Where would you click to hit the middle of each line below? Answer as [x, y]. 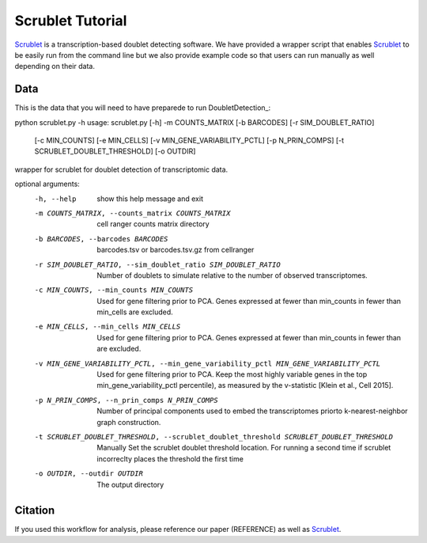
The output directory [130, 484]
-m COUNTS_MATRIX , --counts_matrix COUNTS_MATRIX [132, 213]
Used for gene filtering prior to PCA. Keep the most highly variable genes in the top [232, 374]
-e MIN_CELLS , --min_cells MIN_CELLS [108, 327]
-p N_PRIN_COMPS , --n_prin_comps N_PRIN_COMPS [126, 400]
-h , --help [55, 199]
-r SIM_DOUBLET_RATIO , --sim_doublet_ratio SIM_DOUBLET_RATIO [157, 264]
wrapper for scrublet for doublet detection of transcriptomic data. [121, 169]
